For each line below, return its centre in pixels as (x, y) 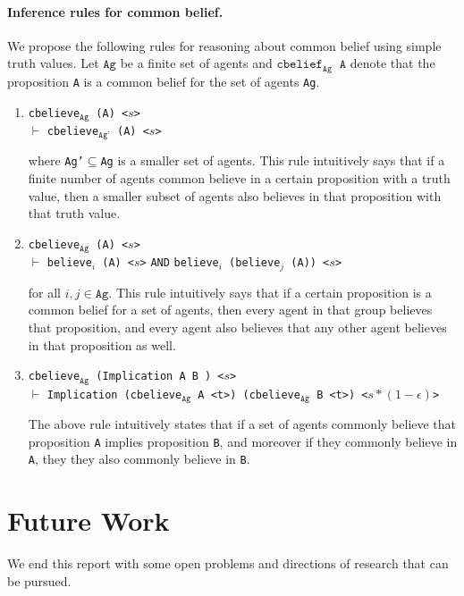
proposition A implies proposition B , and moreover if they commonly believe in (243, 441)
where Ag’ (56, 160)
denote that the (392, 63)
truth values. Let (53, 63)
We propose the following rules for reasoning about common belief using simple (224, 45)
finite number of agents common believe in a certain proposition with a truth (239, 178)
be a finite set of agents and (196, 63)
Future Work (89, 520)
